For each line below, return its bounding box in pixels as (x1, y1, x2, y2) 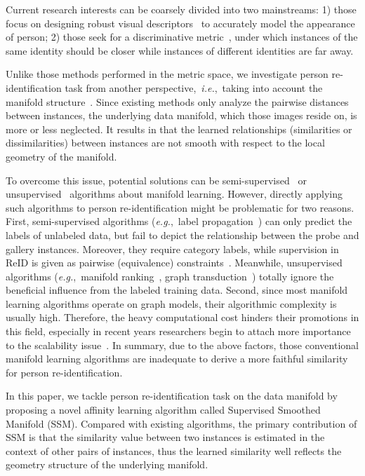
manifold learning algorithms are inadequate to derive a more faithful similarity (6, 351, 348, 366)
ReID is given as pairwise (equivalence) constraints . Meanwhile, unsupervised (6, 255, 343, 270)
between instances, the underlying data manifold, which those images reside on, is (6, 108, 357, 123)
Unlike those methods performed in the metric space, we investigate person (6, 67, 328, 81)
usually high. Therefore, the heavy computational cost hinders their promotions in (6, 310, 359, 325)
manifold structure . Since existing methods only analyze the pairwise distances (6, 94, 349, 109)
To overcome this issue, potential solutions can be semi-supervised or (6, 172, 307, 187)
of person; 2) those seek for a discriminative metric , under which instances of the (6, 29, 358, 44)
